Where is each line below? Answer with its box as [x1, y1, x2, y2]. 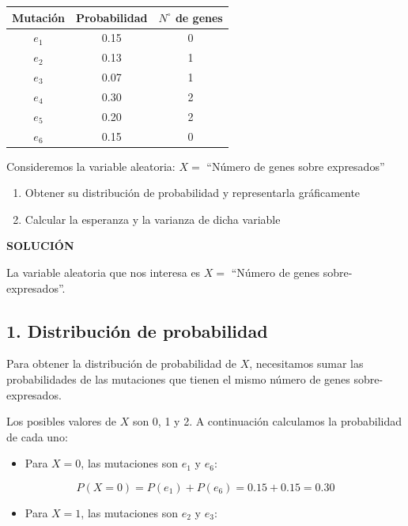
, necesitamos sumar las [249, 355, 364, 372]
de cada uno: [6, 428, 68, 445]
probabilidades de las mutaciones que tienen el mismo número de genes [6, 371, 350, 388]
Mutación [12, 9, 65, 25]
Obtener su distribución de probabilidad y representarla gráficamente [25, 184, 361, 201]
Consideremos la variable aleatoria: [6, 157, 176, 174]
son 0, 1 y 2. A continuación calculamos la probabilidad [132, 413, 402, 430]
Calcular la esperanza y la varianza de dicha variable [25, 210, 281, 227]
